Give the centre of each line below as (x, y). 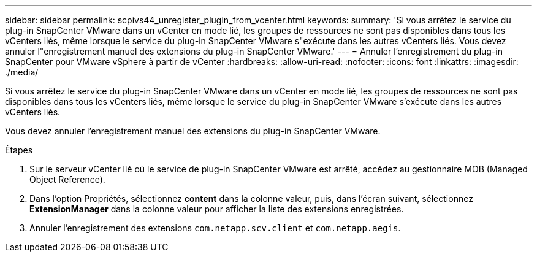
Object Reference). (67, 179)
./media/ (22, 72)
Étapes (19, 150)
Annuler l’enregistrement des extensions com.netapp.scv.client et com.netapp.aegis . (215, 228)
